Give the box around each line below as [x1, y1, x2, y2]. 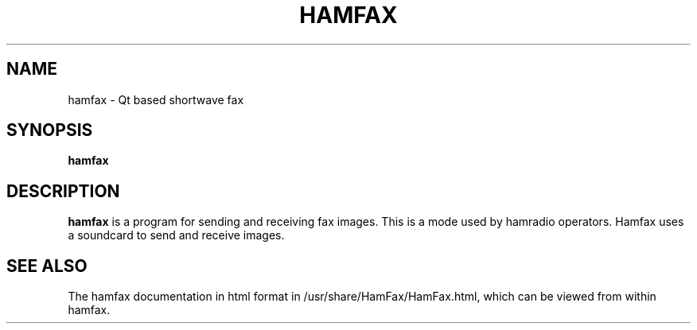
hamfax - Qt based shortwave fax [68, 92, 244, 107]
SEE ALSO [6, 255, 88, 276]
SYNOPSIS [6, 120, 93, 141]
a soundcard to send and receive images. [68, 228, 285, 243]
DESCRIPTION [6, 181, 120, 201]
